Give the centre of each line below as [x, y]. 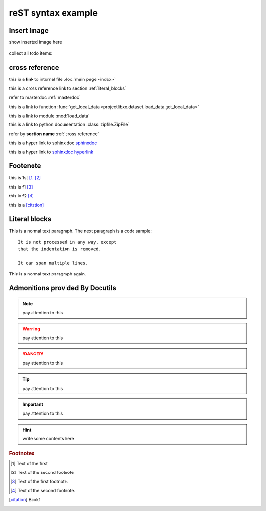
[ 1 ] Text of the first [29, 463]
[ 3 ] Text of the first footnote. [39, 481]
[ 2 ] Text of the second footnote [42, 472]
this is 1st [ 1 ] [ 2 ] [25, 178]
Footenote [25, 166]
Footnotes [22, 453]
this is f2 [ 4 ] [21, 196]
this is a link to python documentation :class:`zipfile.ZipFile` [69, 125]
